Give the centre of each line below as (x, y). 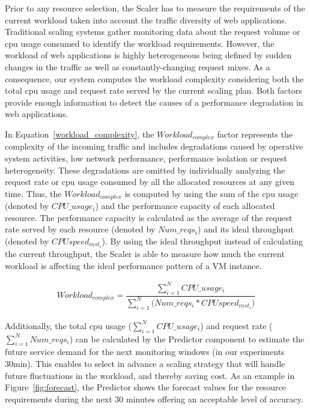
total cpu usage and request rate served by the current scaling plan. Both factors (153, 90)
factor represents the (255, 134)
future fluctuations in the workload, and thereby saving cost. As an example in (150, 375)
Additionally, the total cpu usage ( (68, 325)
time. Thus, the (33, 193)
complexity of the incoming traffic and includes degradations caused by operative (154, 146)
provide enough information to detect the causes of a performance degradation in (154, 102)
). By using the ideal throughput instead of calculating (202, 241)
